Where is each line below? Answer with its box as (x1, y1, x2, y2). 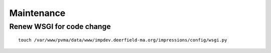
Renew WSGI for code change (9, 22, 111, 31)
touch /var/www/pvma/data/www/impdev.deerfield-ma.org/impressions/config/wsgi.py (18, 37, 227, 43)
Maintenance (9, 7, 66, 18)
